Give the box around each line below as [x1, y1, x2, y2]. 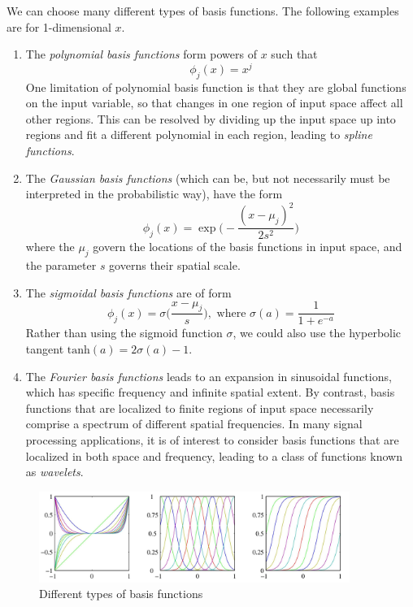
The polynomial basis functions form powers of [25, 46, 257, 63]
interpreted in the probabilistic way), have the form [25, 185, 283, 202]
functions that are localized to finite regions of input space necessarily [25, 399, 374, 416]
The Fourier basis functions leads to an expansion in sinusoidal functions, [25, 367, 392, 384]
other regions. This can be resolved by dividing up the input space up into [25, 110, 396, 127]
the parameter [25, 257, 97, 274]
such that [271, 46, 318, 63]
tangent [25, 340, 64, 357]
